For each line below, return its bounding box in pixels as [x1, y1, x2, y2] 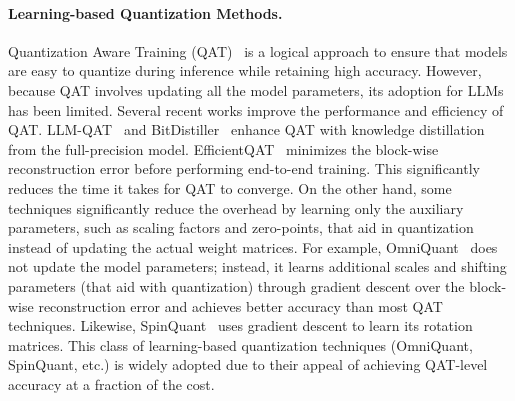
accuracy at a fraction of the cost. [8, 373, 215, 394]
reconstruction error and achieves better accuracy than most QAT [38, 295, 443, 316]
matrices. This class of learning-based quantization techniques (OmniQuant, [8, 334, 473, 355]
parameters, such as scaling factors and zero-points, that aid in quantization [8, 217, 474, 238]
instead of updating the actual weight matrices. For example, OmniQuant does [8, 236, 498, 257]
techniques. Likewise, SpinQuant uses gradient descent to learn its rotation [8, 315, 473, 336]
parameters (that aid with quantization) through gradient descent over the [8, 275, 465, 296]
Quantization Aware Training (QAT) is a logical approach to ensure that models [8, 40, 508, 61]
